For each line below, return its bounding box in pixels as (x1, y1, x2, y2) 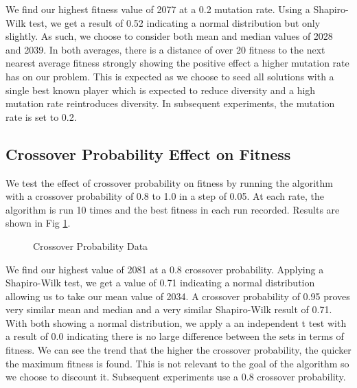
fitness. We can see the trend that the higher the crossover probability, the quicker (5, 343, 352, 357)
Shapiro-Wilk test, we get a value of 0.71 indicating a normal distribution (5, 275, 315, 290)
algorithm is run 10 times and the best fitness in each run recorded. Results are (5, 202, 340, 216)
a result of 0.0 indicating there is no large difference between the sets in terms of (5, 329, 344, 343)
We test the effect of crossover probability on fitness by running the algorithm (5, 175, 333, 190)
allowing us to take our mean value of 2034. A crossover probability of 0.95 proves (5, 288, 350, 303)
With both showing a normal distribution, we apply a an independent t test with (5, 315, 347, 330)
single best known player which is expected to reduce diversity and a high (5, 82, 316, 97)
